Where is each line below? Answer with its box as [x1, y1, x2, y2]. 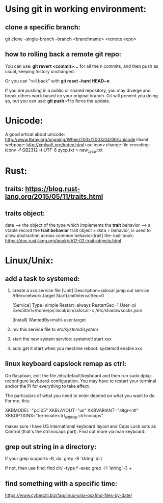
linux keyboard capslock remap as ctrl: [5, 360, 127, 368]
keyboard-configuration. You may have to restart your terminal [29, 378, 156, 384]
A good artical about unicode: [5, 131, 65, 137]
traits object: [5, 209, 45, 217]
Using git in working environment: [5, 3, 146, 15]
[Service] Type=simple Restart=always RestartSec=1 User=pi [12, 302, 136, 308]
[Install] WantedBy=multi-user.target [12, 317, 86, 322]
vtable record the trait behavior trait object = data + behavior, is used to [5, 227, 151, 233]
